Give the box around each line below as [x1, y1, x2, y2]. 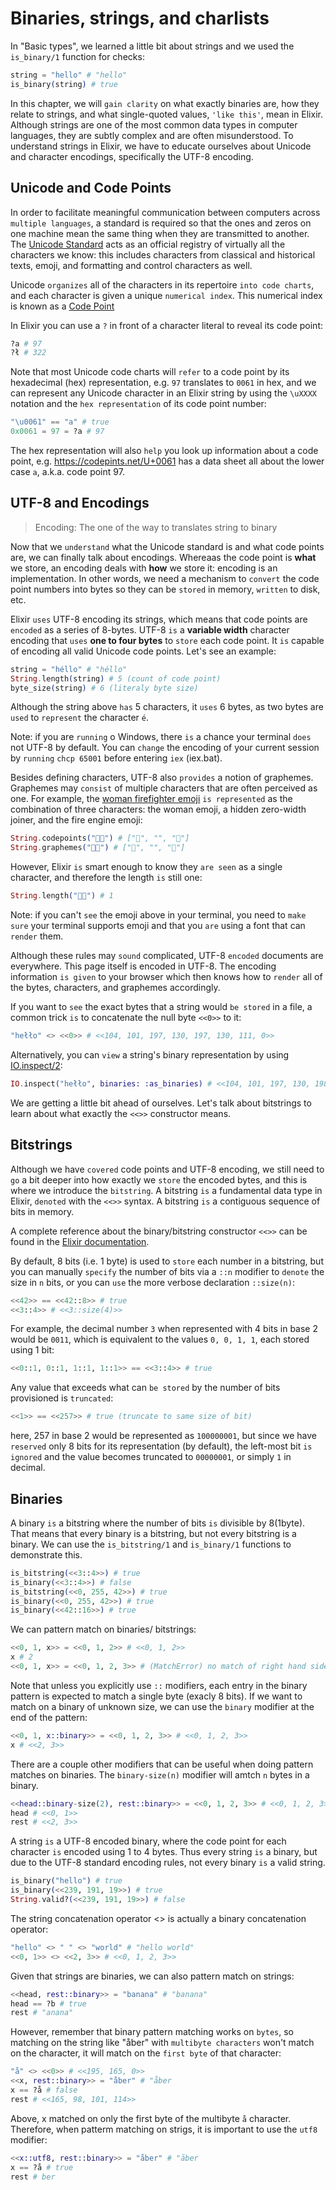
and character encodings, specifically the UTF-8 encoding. [10, 150, 254, 162]
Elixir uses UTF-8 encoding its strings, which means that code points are [10, 613, 308, 625]
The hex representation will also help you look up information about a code [10, 445, 319, 456]
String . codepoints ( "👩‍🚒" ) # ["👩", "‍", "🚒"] [10, 833, 190, 844]
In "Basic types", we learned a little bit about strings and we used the [10, 40, 295, 52]
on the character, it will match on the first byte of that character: [10, 2047, 282, 2059]
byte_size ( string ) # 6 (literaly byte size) [10, 683, 199, 693]
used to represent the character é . [10, 712, 149, 724]
